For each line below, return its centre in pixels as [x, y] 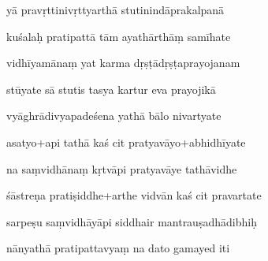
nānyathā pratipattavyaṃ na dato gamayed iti [118, 248]
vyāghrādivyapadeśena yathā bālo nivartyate [114, 116]
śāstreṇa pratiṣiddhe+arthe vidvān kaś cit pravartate [134, 195]
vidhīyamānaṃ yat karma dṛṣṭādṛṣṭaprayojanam [123, 63]
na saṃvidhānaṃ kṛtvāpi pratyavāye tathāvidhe [122, 168]
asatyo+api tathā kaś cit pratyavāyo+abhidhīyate [126, 142]
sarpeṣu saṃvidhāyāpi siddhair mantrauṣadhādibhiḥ [132, 221]
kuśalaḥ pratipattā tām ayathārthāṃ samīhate [119, 36]
